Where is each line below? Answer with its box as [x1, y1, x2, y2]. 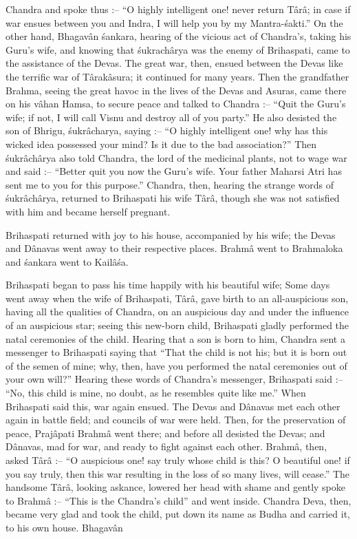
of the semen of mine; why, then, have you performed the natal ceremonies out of [6, 358, 347, 372]
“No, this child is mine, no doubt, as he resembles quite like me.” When [6, 385, 306, 400]
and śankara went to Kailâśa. [6, 254, 129, 268]
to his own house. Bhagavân [6, 520, 123, 534]
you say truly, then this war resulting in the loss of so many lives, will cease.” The [6, 466, 350, 480]
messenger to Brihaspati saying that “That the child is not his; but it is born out [6, 345, 347, 359]
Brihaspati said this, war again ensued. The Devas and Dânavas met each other [6, 399, 340, 413]
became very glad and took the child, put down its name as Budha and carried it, [6, 507, 350, 521]
